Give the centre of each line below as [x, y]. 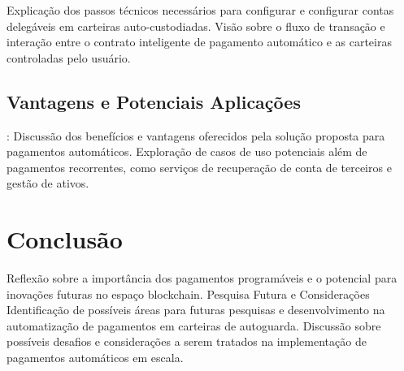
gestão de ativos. [48, 183]
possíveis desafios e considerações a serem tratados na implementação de [187, 341]
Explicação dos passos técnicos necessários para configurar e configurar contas [200, 10]
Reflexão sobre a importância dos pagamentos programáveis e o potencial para [202, 278]
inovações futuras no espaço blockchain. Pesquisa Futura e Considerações [188, 293]
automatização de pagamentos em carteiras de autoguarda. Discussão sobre [194, 325]
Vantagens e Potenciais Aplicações [154, 101]
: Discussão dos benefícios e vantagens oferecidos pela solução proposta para [196, 135]
